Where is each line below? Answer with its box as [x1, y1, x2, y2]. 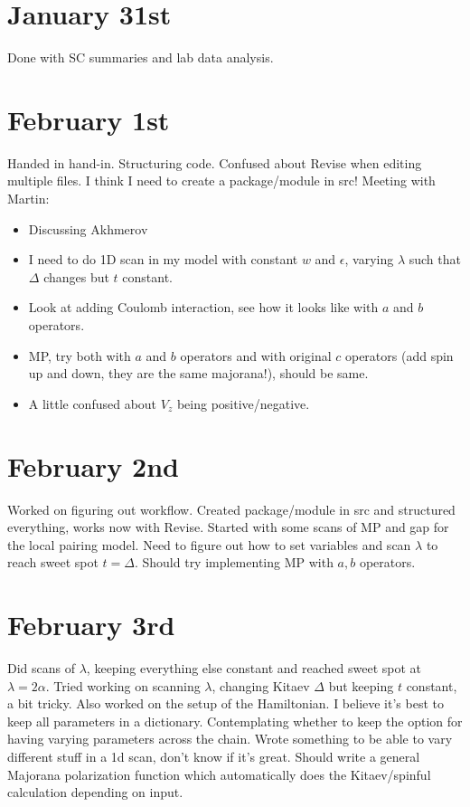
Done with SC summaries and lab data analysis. [7, 48, 274, 67]
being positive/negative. [176, 394, 310, 413]
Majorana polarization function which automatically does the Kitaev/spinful [7, 764, 431, 783]
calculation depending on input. [7, 783, 183, 802]
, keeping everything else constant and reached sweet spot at [86, 659, 422, 677]
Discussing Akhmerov [28, 219, 148, 238]
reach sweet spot [7, 553, 99, 572]
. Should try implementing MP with [134, 553, 334, 572]
